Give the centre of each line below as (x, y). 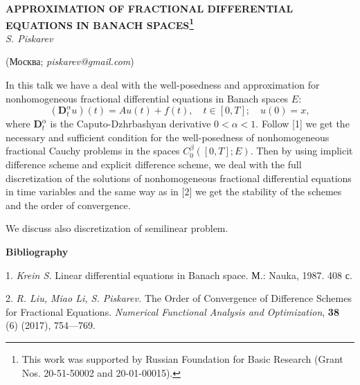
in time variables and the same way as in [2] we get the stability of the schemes (174, 191)
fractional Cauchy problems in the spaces (93, 151)
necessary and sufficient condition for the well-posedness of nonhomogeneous (168, 137)
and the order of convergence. (68, 205)
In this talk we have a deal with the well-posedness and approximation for (163, 85)
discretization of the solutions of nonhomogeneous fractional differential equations (179, 178)
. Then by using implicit (301, 151)
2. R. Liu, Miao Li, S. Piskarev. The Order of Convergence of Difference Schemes (179, 298)
